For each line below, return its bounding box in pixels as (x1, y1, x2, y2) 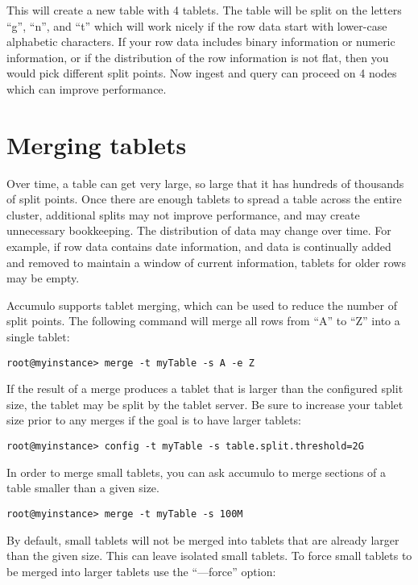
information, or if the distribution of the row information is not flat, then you (6, 48, 389, 65)
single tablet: (6, 328, 70, 345)
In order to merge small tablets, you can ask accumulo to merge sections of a (6, 463, 387, 480)
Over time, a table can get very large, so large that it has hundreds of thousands (6, 174, 404, 191)
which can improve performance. (6, 80, 167, 97)
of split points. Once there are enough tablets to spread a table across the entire (6, 190, 402, 207)
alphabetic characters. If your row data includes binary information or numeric (6, 33, 395, 50)
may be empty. (6, 270, 80, 286)
